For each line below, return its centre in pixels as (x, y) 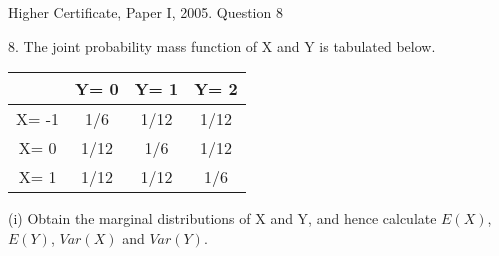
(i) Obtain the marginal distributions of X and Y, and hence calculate (222, 218)
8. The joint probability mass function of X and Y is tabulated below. (222, 45)
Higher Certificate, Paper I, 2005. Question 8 (145, 12)
